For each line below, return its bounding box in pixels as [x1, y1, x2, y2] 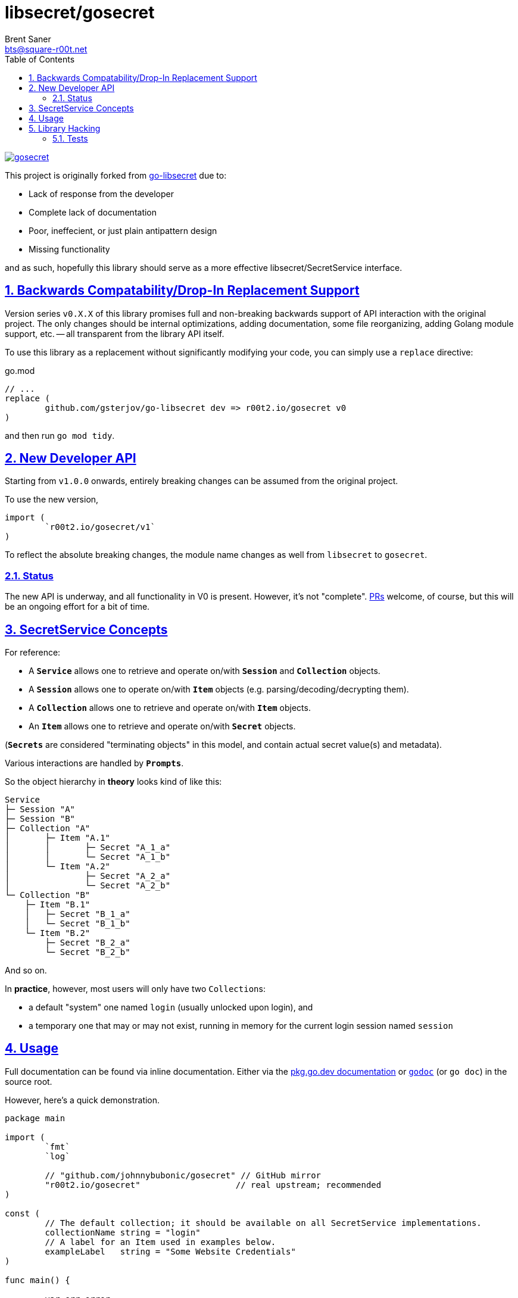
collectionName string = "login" [45, 1227, 201, 1237]
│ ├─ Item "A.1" [5, 833, 111, 843]
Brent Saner [5, 33, 51, 44]
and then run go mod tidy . [5, 430, 115, 441]
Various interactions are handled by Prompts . [5, 758, 184, 769]
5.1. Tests [52, 133, 88, 143]
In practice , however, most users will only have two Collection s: [5, 984, 266, 994]
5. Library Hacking [29, 123, 101, 133]
